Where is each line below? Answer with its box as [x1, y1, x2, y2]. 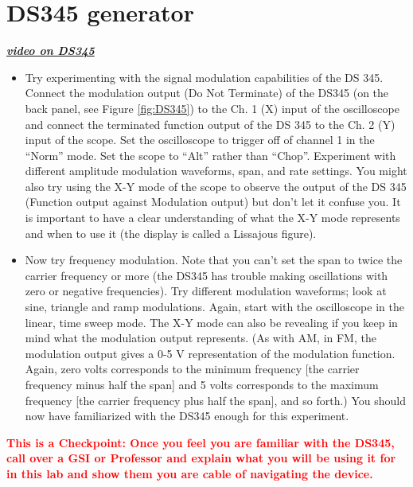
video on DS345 [6, 42, 95, 59]
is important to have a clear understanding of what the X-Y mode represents [25, 209, 400, 226]
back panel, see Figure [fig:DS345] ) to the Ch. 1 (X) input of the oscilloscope [25, 99, 399, 116]
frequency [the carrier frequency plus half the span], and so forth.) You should [25, 392, 406, 408]
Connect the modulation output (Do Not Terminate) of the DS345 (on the [25, 84, 389, 101]
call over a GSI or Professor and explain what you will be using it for [6, 450, 396, 466]
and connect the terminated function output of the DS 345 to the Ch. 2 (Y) [25, 115, 395, 132]
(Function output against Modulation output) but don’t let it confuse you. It [25, 193, 401, 210]
